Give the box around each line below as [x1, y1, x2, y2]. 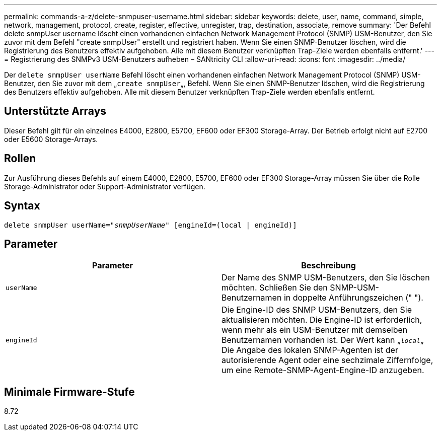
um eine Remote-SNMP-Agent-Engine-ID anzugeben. [222, 365, 424, 376]
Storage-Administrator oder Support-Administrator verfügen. [4, 182, 205, 191]
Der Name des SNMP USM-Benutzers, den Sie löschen [222, 272, 430, 283]
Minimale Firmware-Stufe [4, 385, 135, 398]
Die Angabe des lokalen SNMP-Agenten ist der [222, 345, 398, 355]
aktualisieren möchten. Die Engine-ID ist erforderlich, [222, 315, 422, 325]
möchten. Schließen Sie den [222, 282, 328, 293]
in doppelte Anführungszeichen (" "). [283, 293, 423, 303]
